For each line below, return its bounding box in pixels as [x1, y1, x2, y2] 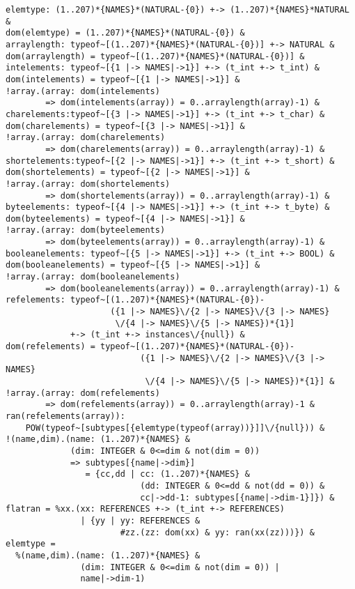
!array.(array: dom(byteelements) [6, 225, 166, 236]
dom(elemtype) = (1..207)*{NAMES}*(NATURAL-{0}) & [6, 28, 245, 38]
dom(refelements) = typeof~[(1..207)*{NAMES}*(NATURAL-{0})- [6, 342, 295, 352]
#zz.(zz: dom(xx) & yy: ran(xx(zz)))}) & [120, 527, 315, 537]
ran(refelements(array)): [6, 411, 125, 421]
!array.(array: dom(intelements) [6, 86, 160, 96]
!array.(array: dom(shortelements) [6, 178, 171, 189]
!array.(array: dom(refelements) [6, 388, 160, 398]
